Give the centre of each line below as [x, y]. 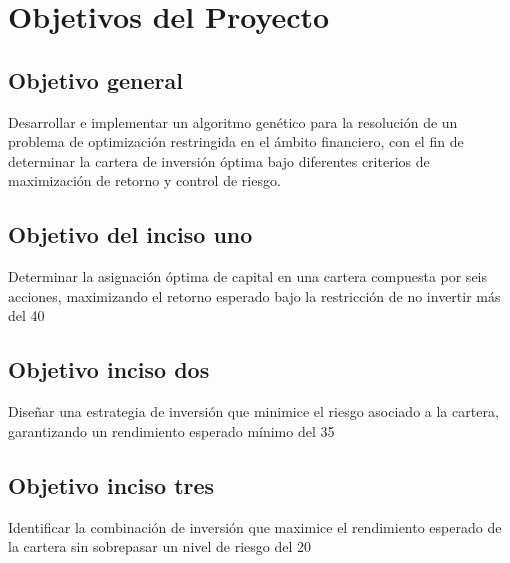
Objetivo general [95, 79]
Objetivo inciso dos [109, 369]
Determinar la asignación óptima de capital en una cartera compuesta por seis [248, 276]
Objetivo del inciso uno [130, 234]
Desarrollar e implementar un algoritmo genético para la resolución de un [233, 121]
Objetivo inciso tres [111, 484]
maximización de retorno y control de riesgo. [144, 180]
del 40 [26, 315]
